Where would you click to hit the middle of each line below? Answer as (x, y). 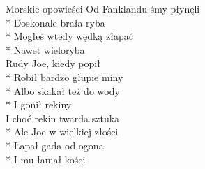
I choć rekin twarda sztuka (63, 118)
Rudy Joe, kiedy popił (53, 63)
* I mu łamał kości (46, 159)
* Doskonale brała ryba (55, 22)
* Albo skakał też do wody (63, 90)
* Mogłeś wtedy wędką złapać (69, 36)
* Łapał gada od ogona (55, 145)
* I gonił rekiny (39, 104)
